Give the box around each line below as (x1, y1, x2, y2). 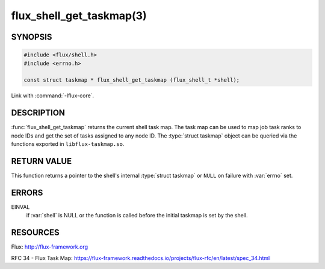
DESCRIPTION (11, 108, 66, 118)
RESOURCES (11, 228, 60, 238)
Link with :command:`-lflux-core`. (11, 92, 94, 99)
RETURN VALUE (11, 156, 72, 166)
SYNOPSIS (11, 32, 52, 42)
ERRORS (11, 187, 43, 198)
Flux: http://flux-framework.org (11, 243, 88, 250)
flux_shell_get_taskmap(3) (11, 9, 147, 22)
